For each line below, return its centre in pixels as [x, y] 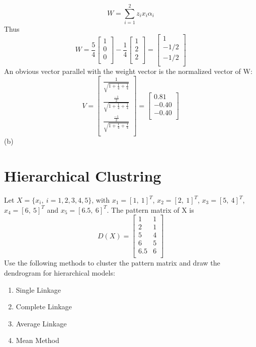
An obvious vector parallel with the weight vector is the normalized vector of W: [128, 71]
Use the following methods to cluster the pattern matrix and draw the [112, 263]
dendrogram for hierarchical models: [60, 272]
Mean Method [37, 340]
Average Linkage [41, 323]
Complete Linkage [44, 307]
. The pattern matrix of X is [150, 209]
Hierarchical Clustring [83, 176]
